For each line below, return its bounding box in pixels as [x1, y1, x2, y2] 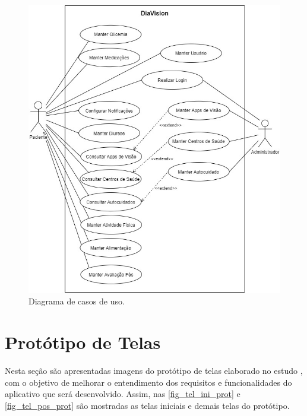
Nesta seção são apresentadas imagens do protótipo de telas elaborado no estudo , [5, 364, 303, 377]
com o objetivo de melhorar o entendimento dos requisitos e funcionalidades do [5, 376, 292, 388]
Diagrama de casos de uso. [29, 295, 125, 307]
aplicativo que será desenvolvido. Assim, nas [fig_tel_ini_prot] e [5, 388, 240, 400]
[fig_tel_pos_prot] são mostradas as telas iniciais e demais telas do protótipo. [5, 399, 290, 411]
